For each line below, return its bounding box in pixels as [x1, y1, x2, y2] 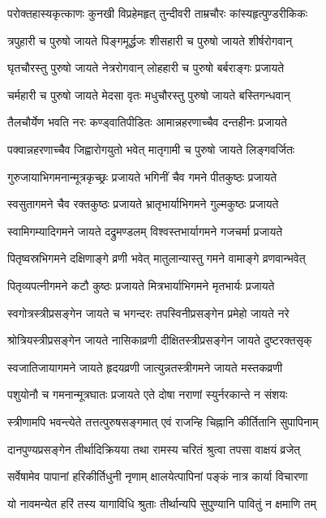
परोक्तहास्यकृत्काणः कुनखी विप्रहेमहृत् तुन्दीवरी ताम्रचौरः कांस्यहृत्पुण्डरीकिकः [7, 5, 308, 21]
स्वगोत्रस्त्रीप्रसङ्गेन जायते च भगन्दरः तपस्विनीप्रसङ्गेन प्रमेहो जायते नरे [7, 304, 290, 321]
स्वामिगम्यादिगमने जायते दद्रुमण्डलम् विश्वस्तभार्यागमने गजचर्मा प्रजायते [7, 222, 283, 239]
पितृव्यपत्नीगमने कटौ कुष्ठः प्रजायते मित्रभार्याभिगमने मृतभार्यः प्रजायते [7, 276, 275, 293]
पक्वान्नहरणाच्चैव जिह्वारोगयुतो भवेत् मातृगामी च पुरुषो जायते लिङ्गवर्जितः [7, 140, 295, 157]
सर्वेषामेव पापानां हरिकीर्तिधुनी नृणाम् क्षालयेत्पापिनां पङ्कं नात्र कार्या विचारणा [7, 468, 308, 485]
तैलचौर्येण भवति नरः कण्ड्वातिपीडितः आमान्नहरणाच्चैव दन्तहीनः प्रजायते [7, 113, 287, 131]
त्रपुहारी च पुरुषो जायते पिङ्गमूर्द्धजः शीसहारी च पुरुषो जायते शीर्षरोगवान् [7, 32, 293, 49]
